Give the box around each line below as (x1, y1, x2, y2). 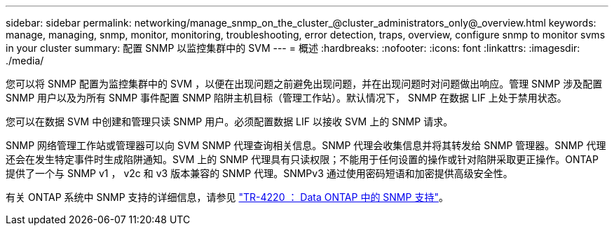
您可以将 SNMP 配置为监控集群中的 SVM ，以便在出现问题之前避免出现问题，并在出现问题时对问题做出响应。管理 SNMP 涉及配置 (6, 78, 603, 90)
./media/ (6, 55, 44, 66)
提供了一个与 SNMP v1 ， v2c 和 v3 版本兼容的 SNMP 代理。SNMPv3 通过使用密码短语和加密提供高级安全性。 (6, 167, 513, 179)
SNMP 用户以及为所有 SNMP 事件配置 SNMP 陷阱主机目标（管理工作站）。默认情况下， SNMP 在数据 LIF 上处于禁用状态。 (6, 92, 567, 104)
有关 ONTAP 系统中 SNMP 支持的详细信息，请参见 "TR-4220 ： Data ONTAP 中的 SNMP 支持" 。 (6, 191, 449, 203)
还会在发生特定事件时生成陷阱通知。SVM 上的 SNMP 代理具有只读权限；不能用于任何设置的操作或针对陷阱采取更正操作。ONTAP (6, 153, 599, 165)
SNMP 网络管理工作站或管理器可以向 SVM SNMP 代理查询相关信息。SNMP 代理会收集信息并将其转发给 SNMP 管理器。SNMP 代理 (6, 139, 606, 151)
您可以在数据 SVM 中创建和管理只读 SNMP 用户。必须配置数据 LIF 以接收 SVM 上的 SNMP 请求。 (6, 115, 453, 127)
